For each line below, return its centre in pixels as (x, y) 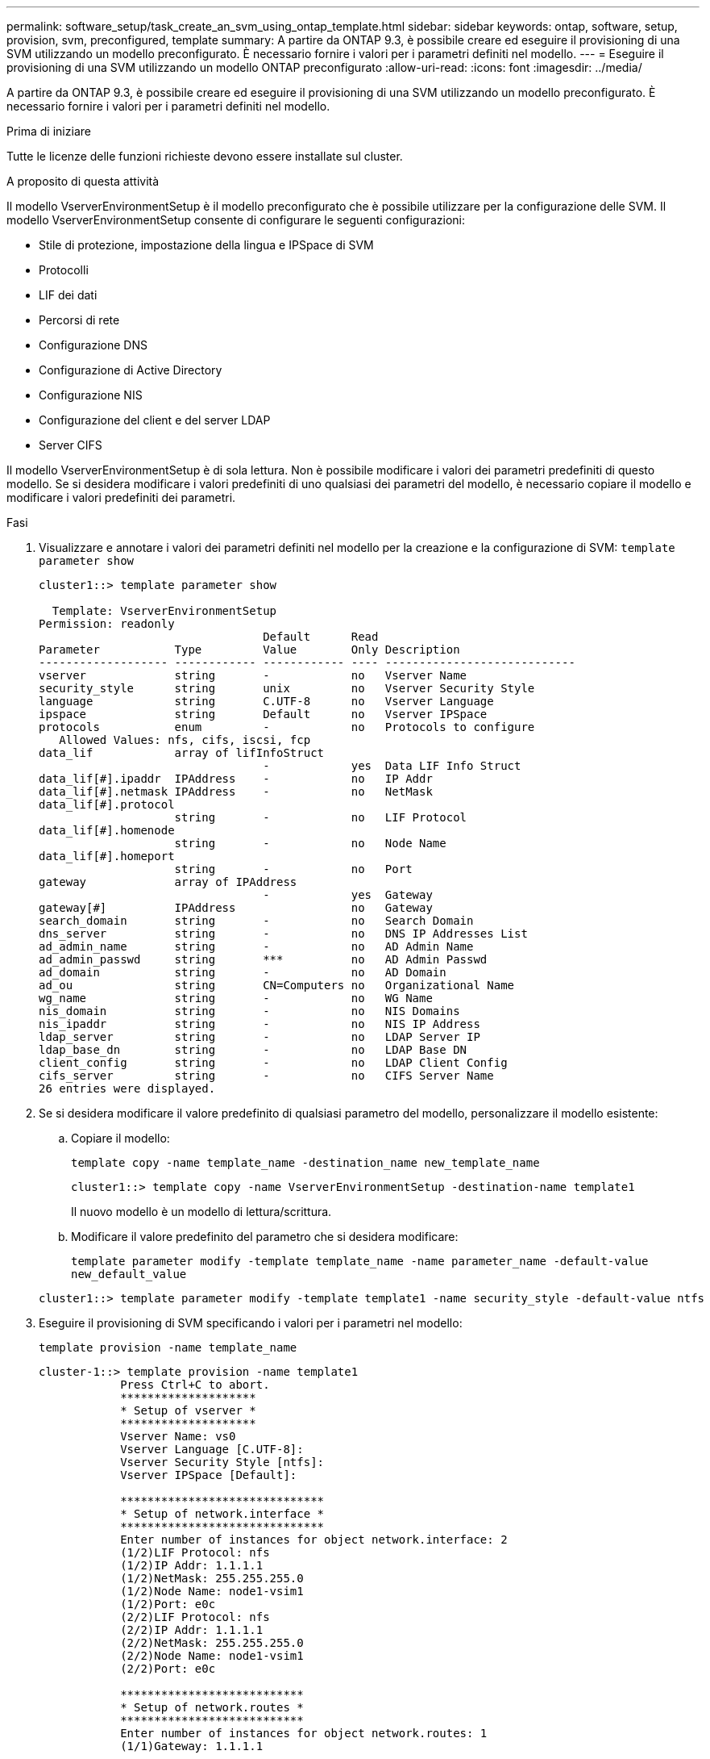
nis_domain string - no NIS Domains (249, 1011)
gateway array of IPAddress (168, 882)
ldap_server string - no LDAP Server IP (260, 1037)
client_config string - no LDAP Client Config (273, 1063)
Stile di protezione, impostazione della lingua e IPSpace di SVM (206, 245)
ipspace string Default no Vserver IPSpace (263, 714)
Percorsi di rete (79, 320)
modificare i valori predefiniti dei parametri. (121, 497)
